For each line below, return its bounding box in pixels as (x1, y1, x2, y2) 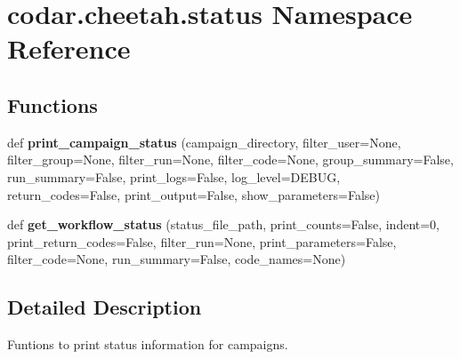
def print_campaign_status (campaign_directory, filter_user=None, (7, 132, 401, 151)
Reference (7, 30, 131, 67)
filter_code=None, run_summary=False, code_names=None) (7, 250, 346, 268)
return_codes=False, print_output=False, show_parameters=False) (7, 185, 380, 203)
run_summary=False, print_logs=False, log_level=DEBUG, (7, 167, 341, 186)
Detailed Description (7, 293, 202, 321)
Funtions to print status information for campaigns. (7, 335, 288, 354)
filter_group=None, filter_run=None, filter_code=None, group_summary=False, (7, 150, 454, 169)
